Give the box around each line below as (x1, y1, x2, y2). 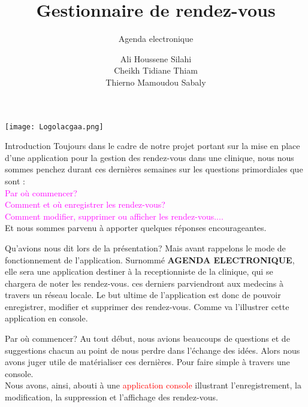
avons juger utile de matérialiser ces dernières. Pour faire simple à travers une (5, 356, 290, 368)
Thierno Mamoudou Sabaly (105, 75, 206, 88)
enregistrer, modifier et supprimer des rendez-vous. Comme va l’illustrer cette (5, 300, 289, 312)
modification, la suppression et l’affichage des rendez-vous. (5, 391, 218, 403)
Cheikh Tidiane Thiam (114, 64, 198, 77)
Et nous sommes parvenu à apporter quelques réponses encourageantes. (5, 221, 267, 234)
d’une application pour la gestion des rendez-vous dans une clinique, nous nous (5, 151, 294, 163)
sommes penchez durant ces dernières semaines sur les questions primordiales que (5, 163, 303, 175)
